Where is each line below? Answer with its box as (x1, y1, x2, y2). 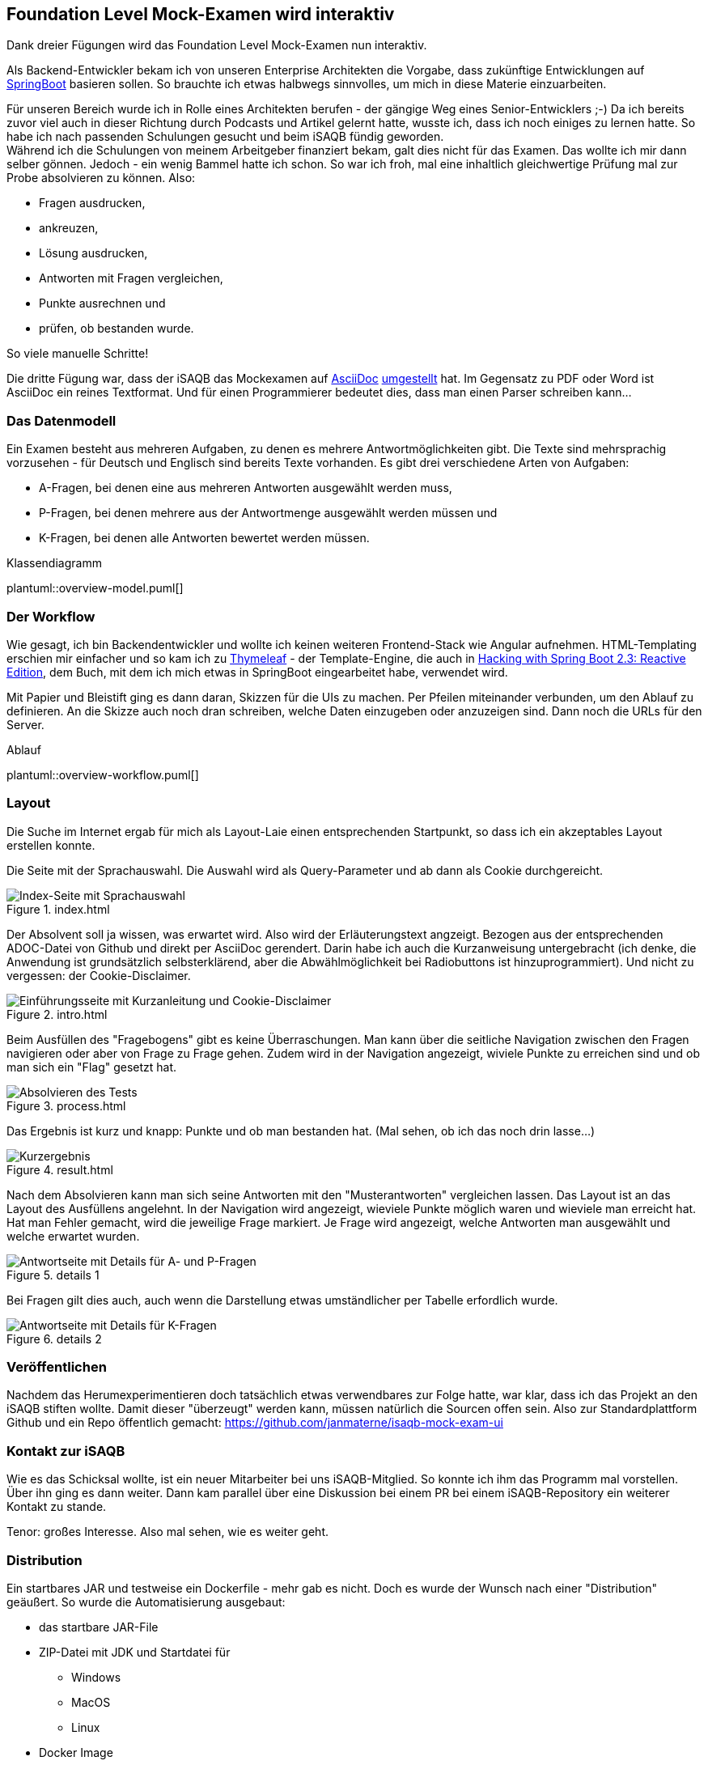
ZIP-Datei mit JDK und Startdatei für (39, 1644, 231, 1659)
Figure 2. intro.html (6, 1007, 108, 1021)
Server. (6, 717, 45, 732)
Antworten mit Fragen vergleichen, (39, 271, 223, 286)
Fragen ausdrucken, (39, 196, 146, 210)
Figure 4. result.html (6, 1162, 113, 1177)
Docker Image (39, 1745, 113, 1759)
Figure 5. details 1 (6, 1267, 100, 1282)
